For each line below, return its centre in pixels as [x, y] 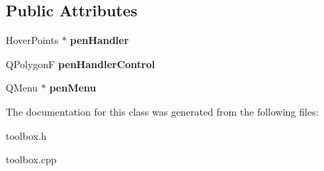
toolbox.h [26, 135]
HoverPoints [32, 40]
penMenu [73, 88]
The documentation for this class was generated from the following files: [162, 111]
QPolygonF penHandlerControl [81, 64]
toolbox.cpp [31, 159]
